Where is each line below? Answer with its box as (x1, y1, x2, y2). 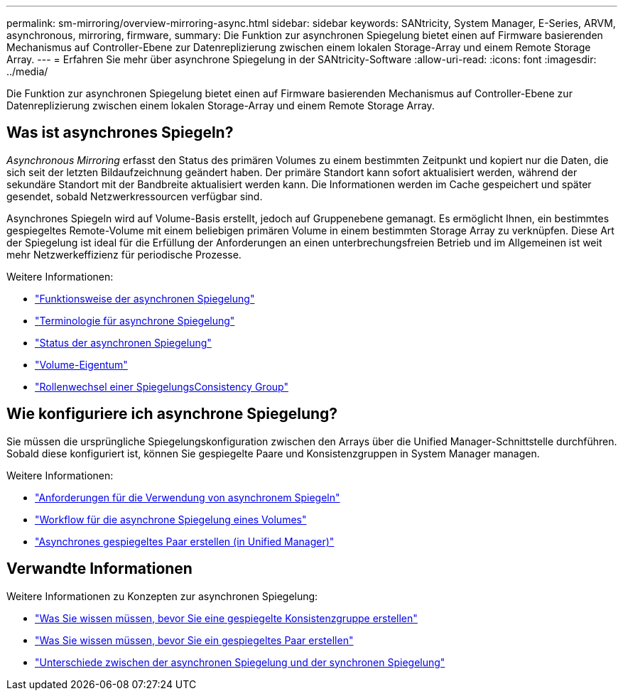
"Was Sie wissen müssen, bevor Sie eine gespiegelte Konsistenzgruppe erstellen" (35, 611, 418, 624)
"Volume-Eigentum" (35, 358, 128, 371)
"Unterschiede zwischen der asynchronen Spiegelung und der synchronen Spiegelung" (35, 656, 445, 668)
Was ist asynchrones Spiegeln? (6, 124, 234, 142)
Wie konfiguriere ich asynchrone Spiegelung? (6, 405, 338, 423)
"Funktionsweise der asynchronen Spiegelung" (35, 292, 255, 305)
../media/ (6, 65, 48, 77)
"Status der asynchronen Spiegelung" (35, 336, 212, 349)
